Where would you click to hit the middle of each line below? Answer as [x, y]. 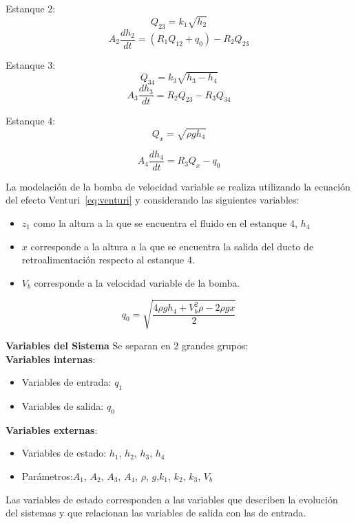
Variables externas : [52, 429]
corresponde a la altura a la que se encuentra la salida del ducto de [172, 246]
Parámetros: [47, 476]
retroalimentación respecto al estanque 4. [108, 260]
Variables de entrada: [66, 382]
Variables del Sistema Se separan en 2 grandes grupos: [127, 345]
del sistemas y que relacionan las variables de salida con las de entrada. [156, 513]
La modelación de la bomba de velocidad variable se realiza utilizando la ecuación [178, 186]
